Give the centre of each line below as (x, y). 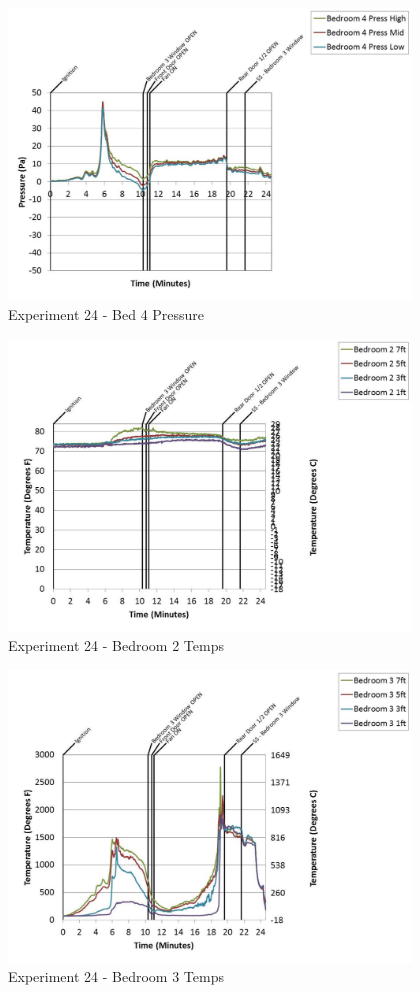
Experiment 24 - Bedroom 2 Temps (116, 645)
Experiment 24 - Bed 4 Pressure (106, 314)
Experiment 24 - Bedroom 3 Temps (116, 976)
